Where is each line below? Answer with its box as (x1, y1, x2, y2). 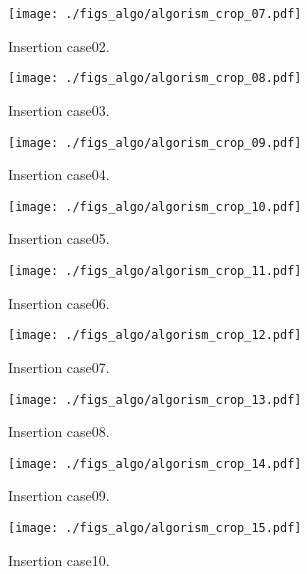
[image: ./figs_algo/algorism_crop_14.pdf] (8, 456, 302, 471)
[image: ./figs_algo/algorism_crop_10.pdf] (8, 199, 302, 214)
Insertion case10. (8, 549, 110, 570)
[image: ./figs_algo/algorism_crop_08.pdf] (8, 71, 302, 86)
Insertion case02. (8, 35, 110, 56)
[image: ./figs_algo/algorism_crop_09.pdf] (8, 135, 302, 150)
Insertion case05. (8, 228, 110, 249)
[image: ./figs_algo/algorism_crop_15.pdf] (8, 521, 302, 535)
